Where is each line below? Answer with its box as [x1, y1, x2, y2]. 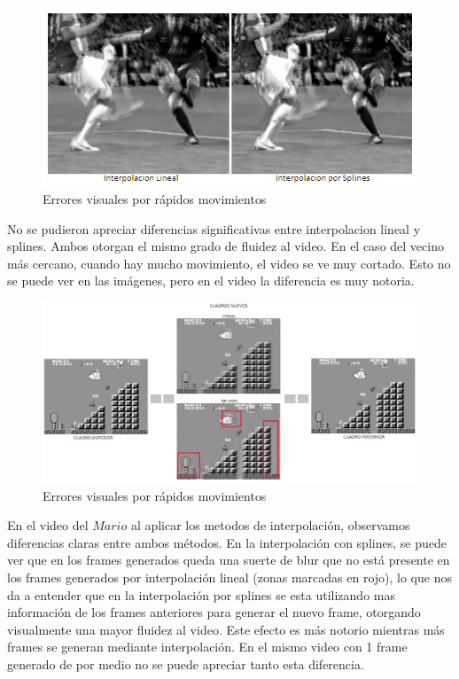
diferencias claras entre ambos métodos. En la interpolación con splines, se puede [7, 533, 447, 551]
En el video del [7, 516, 89, 535]
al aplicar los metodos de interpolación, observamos [130, 516, 410, 535]
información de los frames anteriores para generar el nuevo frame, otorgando [7, 603, 421, 621]
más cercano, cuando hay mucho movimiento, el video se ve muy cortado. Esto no [7, 254, 451, 272]
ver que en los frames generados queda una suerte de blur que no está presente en [7, 550, 450, 569]
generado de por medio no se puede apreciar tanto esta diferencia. [7, 654, 364, 673]
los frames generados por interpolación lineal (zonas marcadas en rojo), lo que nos [7, 568, 452, 587]
